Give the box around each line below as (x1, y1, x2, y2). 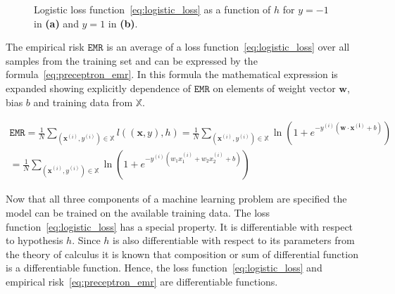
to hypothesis (6, 233, 63, 248)
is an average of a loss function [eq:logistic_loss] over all (106, 39, 350, 54)
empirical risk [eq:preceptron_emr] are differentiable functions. (6, 274, 278, 288)
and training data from (33, 94, 133, 109)
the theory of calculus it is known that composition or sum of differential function (6, 246, 358, 261)
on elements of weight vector (213, 80, 336, 95)
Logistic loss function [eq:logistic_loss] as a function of (34, 2, 271, 16)
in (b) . (108, 15, 138, 30)
